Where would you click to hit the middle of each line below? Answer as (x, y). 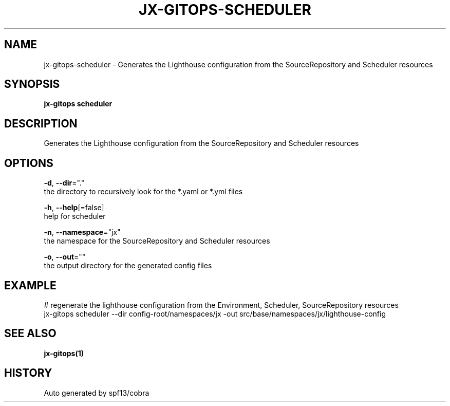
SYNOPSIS (32, 84)
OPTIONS (29, 163)
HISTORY (28, 373)
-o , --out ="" (65, 257)
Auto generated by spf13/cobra (97, 393)
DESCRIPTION (41, 123)
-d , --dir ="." (64, 183)
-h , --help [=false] (74, 208)
